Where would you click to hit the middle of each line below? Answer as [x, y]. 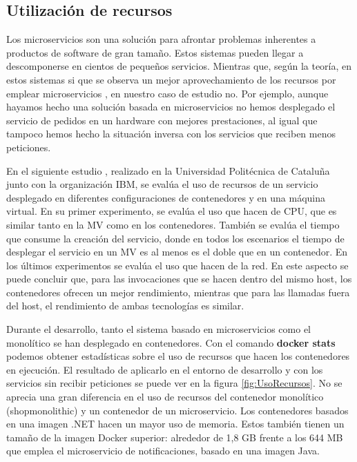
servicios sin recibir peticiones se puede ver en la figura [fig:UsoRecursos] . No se [174, 383]
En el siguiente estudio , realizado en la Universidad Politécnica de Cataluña [168, 170]
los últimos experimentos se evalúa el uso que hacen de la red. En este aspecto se [177, 265]
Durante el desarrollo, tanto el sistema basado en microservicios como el [159, 329]
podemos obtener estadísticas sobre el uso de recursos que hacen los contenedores [178, 356]
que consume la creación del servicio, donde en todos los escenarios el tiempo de [175, 238]
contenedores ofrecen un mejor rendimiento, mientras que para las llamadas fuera [178, 292]
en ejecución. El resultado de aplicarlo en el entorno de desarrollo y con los [165, 369]
